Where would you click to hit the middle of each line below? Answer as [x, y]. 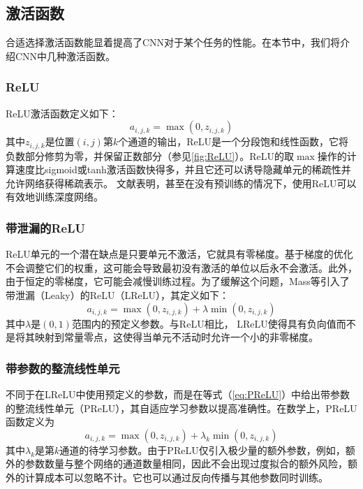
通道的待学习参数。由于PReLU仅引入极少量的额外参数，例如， [202, 450]
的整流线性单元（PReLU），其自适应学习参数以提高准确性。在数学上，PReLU [181, 408]
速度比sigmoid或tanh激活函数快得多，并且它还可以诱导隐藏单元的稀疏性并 [183, 169]
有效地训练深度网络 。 [54, 197]
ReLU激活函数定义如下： [62, 113]
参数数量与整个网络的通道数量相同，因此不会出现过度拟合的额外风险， [186, 464]
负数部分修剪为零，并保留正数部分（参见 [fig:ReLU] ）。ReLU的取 [150, 155]
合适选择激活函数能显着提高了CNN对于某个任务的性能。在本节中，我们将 [173, 42]
